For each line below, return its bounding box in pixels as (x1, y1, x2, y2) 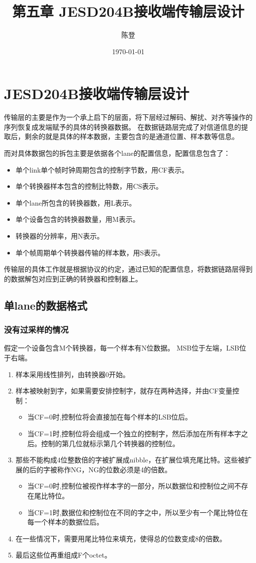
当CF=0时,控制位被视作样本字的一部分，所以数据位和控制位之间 (27, 481, 234, 491)
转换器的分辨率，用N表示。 (15, 231, 104, 241)
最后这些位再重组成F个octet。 (15, 550, 111, 560)
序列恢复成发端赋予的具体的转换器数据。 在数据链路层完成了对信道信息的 (4, 121, 241, 132)
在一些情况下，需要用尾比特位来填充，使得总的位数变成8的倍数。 (15, 533, 226, 543)
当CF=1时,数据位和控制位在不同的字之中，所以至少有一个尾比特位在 (27, 507, 248, 517)
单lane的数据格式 (4, 297, 87, 313)
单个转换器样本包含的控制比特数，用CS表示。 (15, 181, 163, 191)
